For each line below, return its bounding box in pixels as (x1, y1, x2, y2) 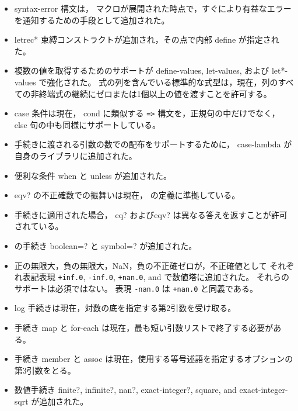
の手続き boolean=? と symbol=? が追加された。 (14, 239, 197, 251)
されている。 (14, 220, 64, 232)
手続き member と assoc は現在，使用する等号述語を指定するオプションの (14, 353, 293, 365)
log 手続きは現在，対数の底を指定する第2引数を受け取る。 (14, 302, 236, 314)
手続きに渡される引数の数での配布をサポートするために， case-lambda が (14, 138, 292, 150)
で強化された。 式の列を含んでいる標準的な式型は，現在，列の (38, 75, 278, 88)
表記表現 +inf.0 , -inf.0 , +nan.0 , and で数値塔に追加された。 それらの (22, 271, 289, 283)
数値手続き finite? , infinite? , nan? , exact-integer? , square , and (14, 384, 237, 396)
